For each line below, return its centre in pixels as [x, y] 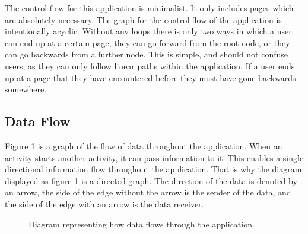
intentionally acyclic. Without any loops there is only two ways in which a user [148, 31]
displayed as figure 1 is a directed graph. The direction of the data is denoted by [151, 180]
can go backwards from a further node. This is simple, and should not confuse [147, 54]
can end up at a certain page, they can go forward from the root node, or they [147, 42]
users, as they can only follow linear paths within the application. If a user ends [150, 65]
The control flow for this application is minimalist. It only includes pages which [149, 8]
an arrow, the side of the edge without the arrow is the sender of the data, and [148, 192]
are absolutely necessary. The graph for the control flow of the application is [143, 19]
